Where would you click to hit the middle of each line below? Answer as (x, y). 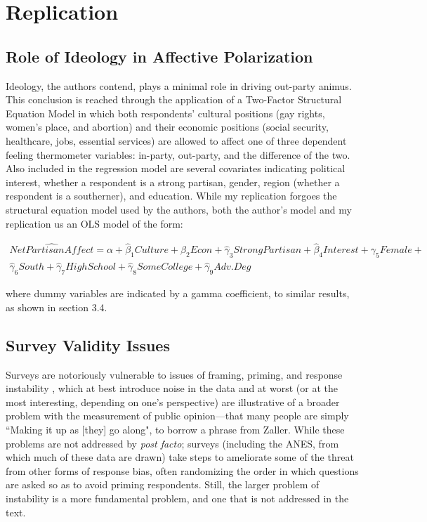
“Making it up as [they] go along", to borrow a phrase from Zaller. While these (175, 429)
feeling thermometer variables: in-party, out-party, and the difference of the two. (178, 154)
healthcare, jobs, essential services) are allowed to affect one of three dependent (176, 140)
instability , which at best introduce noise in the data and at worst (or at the (172, 388)
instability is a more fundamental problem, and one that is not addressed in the (177, 498)
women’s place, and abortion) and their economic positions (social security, (167, 127)
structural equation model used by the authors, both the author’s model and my (179, 209)
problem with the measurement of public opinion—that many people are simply (177, 416)
